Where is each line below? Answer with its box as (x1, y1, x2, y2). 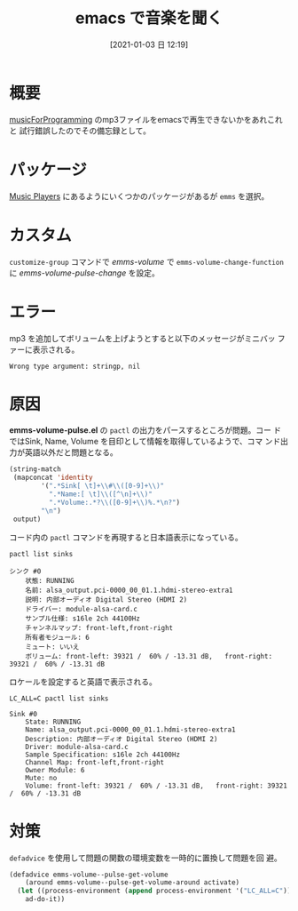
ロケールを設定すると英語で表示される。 (9, 676, 157, 687)
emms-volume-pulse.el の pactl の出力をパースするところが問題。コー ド (9, 425, 282, 436)
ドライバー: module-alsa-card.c (25, 604, 138, 613)
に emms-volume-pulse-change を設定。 (9, 268, 160, 278)
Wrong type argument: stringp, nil (9, 362, 141, 371)
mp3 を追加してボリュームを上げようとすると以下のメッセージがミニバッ (9, 332, 276, 343)
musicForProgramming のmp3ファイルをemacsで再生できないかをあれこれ (9, 114, 283, 124)
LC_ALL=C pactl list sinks (9, 694, 109, 703)
